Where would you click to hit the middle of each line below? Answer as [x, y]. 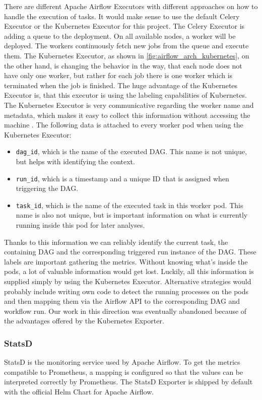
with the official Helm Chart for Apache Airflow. [79, 391]
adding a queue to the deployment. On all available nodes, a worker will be [120, 36]
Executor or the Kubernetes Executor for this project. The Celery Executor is [124, 26]
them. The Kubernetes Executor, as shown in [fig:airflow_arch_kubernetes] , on [127, 55]
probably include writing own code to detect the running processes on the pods [126, 291]
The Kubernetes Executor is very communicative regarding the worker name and [129, 105]
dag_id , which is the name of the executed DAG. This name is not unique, [131, 151]
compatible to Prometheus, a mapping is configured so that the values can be [124, 372]
